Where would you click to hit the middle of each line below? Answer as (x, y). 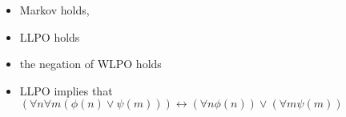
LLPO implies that (66, 90)
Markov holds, (54, 10)
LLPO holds (50, 36)
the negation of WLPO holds (91, 64)
